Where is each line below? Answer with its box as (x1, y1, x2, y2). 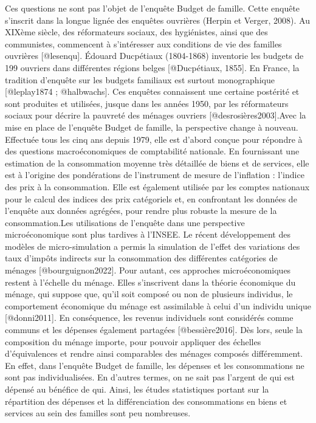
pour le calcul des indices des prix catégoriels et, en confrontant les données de (5, 192, 297, 205)
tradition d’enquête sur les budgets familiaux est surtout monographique (5, 73, 275, 86)
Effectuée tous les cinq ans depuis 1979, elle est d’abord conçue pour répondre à (5, 132, 303, 145)
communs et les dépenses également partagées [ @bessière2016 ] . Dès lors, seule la (5, 323, 303, 336)
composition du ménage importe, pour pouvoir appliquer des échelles (5, 335, 261, 348)
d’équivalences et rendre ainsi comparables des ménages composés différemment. (5, 347, 303, 360)
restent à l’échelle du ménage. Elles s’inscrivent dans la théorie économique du (5, 275, 296, 288)
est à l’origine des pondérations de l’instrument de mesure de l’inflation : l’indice (5, 168, 304, 181)
